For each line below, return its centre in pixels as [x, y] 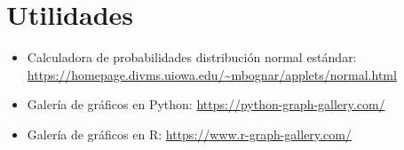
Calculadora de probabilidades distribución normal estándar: [192, 57]
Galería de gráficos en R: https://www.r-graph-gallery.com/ [189, 134]
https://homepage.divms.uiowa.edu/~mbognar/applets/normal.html [212, 74]
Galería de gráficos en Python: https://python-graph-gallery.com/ [206, 104]
